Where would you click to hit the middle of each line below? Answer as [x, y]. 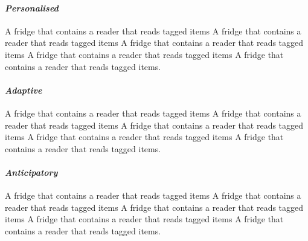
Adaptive [24, 90]
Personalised [32, 8]
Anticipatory [31, 172]
